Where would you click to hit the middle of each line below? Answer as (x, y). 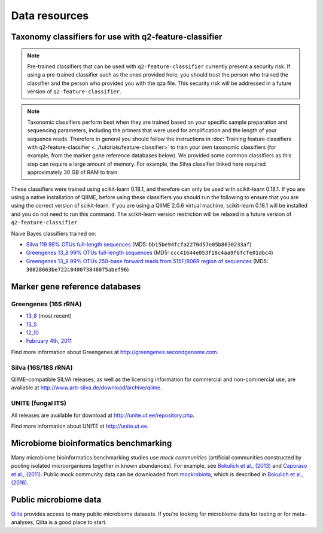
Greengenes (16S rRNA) (46, 304)
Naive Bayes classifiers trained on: (54, 233)
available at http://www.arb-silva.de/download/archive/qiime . (87, 388)
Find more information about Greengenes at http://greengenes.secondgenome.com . (115, 352)
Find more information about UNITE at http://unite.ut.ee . (80, 426)
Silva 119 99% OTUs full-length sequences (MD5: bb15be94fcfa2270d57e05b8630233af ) (139, 244)
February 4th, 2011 (49, 341)
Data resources (50, 16)
